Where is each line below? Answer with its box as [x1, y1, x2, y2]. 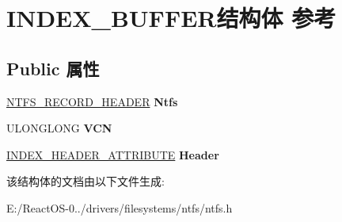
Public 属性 [6, 55, 100, 80]
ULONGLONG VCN [6, 120, 112, 136]
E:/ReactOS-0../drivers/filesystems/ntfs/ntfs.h [6, 199, 233, 216]
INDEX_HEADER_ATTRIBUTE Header [6, 146, 219, 163]
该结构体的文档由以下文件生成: [6, 173, 165, 189]
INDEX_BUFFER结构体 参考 [6, 2, 336, 34]
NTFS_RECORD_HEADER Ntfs [6, 93, 178, 109]
